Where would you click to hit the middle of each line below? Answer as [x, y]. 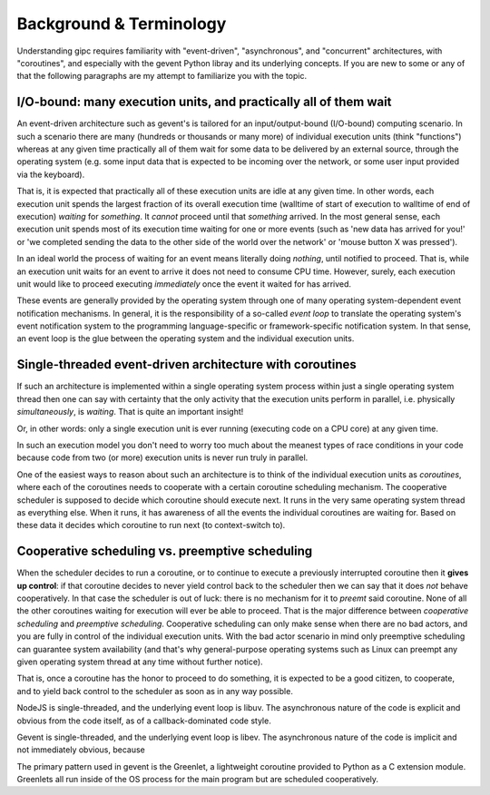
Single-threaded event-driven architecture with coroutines [187, 364]
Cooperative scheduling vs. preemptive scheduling [165, 551]
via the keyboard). [51, 174]
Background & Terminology [122, 24]
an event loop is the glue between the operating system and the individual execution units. [186, 339]
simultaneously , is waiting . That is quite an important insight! [130, 412]
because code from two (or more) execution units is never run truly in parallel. [162, 457]
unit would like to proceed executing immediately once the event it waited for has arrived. [184, 284]
